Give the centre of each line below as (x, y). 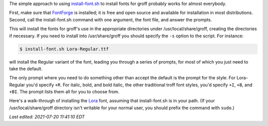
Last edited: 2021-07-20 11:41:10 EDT (47, 117)
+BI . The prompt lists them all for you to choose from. (64, 92)
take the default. (26, 68)
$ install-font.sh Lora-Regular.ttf (64, 49)
